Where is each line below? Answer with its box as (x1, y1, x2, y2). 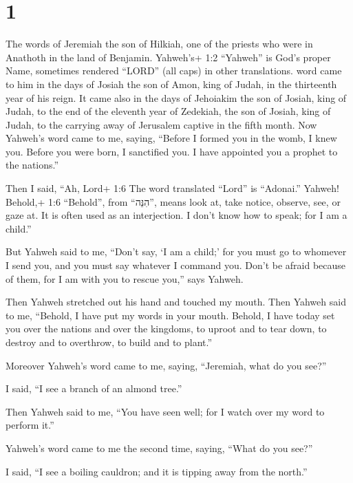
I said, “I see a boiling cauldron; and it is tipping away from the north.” (6, 464, 308, 478)
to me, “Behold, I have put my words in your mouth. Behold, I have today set (6, 308, 335, 322)
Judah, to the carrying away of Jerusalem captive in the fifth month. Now (6, 117, 317, 131)
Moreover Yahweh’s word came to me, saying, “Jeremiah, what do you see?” (6, 358, 327, 372)
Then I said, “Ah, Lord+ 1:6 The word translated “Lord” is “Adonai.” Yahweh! (6, 181, 339, 195)
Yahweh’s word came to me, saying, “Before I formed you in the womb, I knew (6, 131, 337, 145)
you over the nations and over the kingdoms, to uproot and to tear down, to (6, 321, 327, 336)
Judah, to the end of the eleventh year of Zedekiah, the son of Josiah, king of (6, 104, 331, 118)
